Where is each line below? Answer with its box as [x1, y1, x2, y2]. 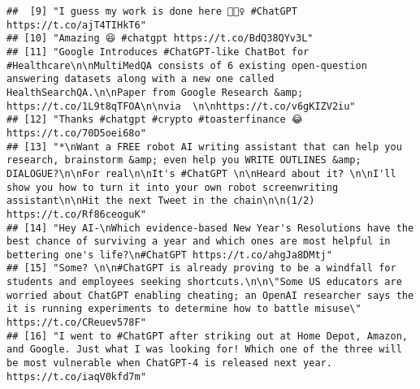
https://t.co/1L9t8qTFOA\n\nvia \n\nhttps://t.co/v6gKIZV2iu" [6, 100, 356, 112]
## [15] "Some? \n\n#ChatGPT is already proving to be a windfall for [6, 262, 396, 274]
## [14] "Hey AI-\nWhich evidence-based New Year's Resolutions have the [6, 222, 414, 234]
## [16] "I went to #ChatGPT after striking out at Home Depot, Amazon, [6, 330, 408, 342]
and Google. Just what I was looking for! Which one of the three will [6, 344, 402, 356]
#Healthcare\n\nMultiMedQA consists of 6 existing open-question [6, 59, 367, 71]
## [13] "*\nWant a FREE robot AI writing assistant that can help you [6, 140, 402, 153]
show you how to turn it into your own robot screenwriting [6, 181, 339, 193]
